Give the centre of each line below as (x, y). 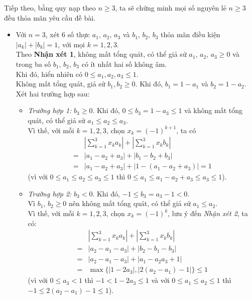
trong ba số (33, 64)
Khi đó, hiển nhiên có (49, 74)
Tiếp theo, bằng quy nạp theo (50, 8)
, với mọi (72, 44)
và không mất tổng (213, 110)
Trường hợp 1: (50, 110)
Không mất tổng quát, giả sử (60, 84)
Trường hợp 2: (50, 193)
